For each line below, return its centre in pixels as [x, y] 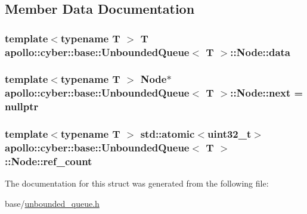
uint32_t [230, 134]
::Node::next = [267, 93]
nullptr [22, 106]
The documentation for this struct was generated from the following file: [137, 183]
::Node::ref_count [49, 161]
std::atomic [168, 134]
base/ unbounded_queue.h [52, 203]
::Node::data [261, 52]
